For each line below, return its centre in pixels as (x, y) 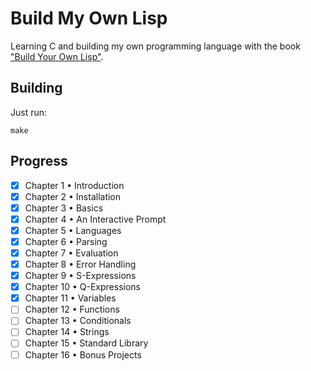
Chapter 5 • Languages (73, 230)
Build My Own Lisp (89, 18)
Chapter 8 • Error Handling (80, 264)
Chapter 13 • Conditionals (78, 321)
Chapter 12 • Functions (72, 309)
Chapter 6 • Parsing (66, 241)
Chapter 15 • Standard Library (86, 343)
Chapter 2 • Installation (73, 196)
